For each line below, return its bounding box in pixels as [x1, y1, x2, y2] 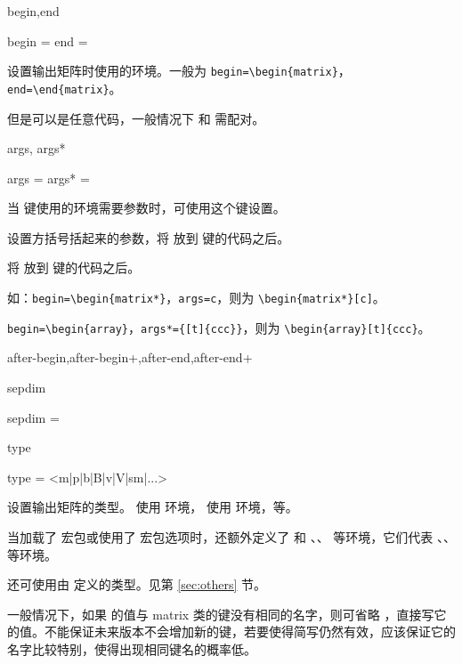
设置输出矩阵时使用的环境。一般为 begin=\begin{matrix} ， [7, 61, 351, 80]
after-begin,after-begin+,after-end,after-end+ [7, 348, 253, 367]
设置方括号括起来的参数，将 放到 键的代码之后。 [7, 228, 290, 247]
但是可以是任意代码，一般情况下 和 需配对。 [7, 109, 265, 127]
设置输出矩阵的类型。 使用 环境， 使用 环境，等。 [7, 498, 298, 516]
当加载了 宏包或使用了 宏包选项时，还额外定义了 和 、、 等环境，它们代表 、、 [7, 527, 456, 546]
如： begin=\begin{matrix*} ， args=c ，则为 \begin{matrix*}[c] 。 [7, 288, 385, 307]
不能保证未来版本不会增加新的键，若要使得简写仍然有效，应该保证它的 [44, 622, 456, 641]
